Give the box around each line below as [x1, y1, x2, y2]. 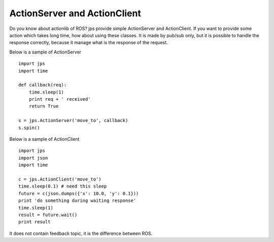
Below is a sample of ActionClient [9, 136, 80, 142]
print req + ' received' [28, 97, 91, 102]
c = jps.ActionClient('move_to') [18, 176, 101, 182]
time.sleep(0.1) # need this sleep [18, 184, 107, 189]
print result [18, 219, 51, 225]
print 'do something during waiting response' [18, 198, 136, 203]
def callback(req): [18, 82, 67, 88]
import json [18, 155, 48, 161]
